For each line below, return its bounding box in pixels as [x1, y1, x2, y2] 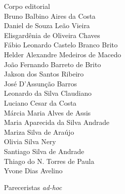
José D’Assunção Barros [4, 78, 77, 88]
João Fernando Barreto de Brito [4, 59, 101, 69]
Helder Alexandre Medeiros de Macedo [4, 49, 122, 59]
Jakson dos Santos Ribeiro [4, 69, 84, 79]
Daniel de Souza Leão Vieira [4, 20, 90, 31]
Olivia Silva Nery [4, 136, 56, 147]
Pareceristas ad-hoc [4, 182, 62, 192]
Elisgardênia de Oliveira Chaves [4, 30, 100, 40]
